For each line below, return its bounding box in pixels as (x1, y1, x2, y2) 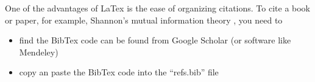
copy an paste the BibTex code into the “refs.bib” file (19, 66, 219, 78)
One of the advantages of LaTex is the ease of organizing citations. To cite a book (5, 2, 311, 14)
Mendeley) (19, 45, 58, 58)
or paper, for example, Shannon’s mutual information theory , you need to (5, 13, 283, 26)
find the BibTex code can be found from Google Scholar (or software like (19, 34, 291, 46)
